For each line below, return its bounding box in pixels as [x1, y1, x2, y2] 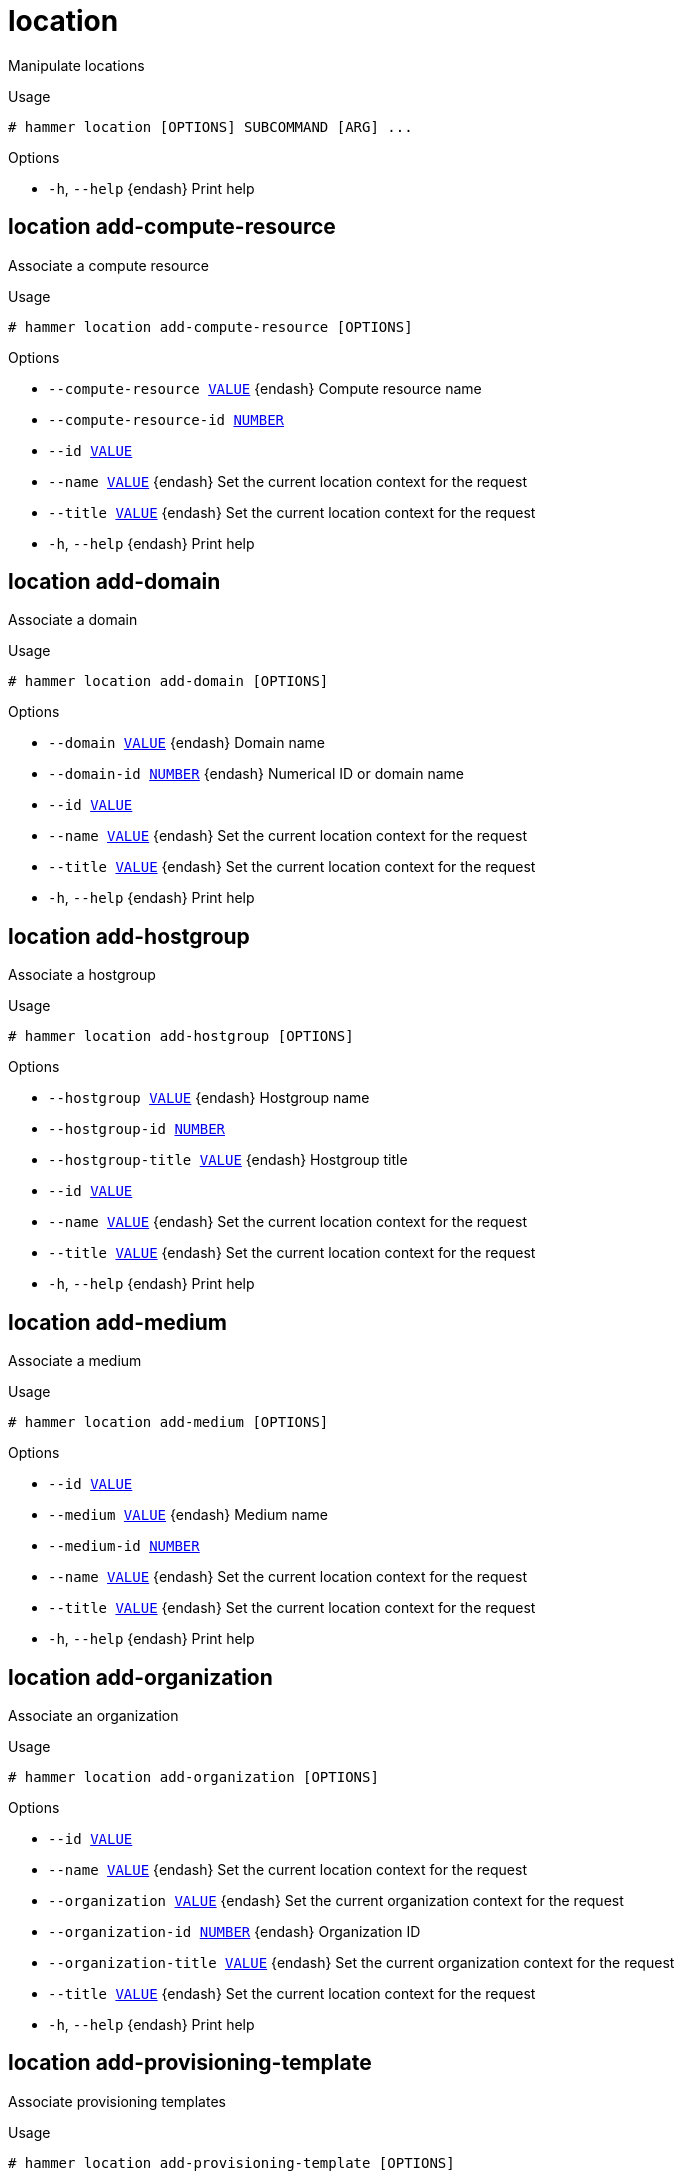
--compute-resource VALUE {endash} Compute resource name [48, 379, 482, 397]
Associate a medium [8, 1352, 142, 1370]
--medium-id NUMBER [48, 1538, 200, 1555]
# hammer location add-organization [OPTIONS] [8, 1768, 379, 1785]
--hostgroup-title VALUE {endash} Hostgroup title [48, 1151, 408, 1169]
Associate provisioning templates [8, 2092, 226, 2110]
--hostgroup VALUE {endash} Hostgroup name [48, 1089, 370, 1107]
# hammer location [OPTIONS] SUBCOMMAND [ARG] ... [8, 118, 413, 135]
